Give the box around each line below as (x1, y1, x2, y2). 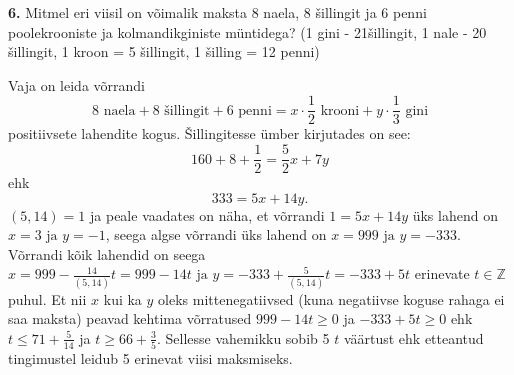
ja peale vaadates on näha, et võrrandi (90, 204, 325, 225)
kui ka (103, 288, 142, 309)
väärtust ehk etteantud (343, 327, 484, 348)
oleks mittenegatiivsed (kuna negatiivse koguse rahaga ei (158, 288, 505, 309)
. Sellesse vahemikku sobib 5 (157, 327, 330, 348)
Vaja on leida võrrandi (8, 74, 146, 95)
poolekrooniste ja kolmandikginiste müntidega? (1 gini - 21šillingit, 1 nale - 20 (8, 21, 487, 42)
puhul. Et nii (8, 288, 87, 309)
